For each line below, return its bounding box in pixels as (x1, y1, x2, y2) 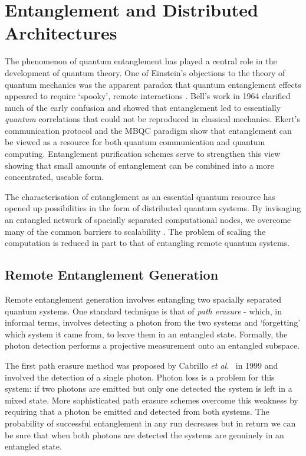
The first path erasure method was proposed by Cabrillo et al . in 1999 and (5, 359, 278, 371)
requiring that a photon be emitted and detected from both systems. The (5, 405, 269, 418)
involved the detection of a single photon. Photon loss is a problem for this (5, 370, 275, 383)
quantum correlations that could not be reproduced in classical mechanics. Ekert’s (5, 113, 300, 125)
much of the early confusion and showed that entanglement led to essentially (5, 101, 281, 113)
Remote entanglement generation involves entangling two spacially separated (5, 293, 282, 306)
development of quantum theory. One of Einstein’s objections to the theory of (5, 66, 285, 78)
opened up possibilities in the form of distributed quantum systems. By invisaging (5, 202, 301, 214)
